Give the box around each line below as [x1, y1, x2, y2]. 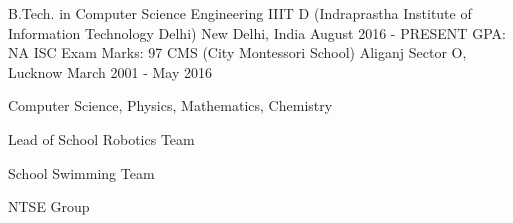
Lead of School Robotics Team [8, 128, 195, 149]
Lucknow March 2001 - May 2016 [8, 61, 213, 82]
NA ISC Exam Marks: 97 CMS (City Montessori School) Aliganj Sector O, [8, 42, 467, 63]
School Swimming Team [8, 162, 155, 183]
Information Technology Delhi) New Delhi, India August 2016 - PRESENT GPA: [8, 22, 506, 43]
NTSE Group [8, 196, 90, 217]
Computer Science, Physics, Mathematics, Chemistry [8, 95, 333, 116]
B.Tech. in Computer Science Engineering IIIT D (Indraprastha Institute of [8, 3, 472, 23]
